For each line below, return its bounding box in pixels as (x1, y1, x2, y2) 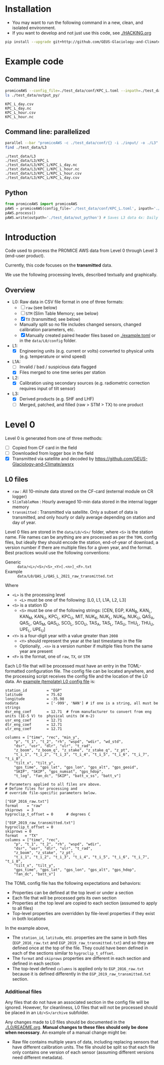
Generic (5, 559, 21, 565)
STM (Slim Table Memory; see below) (25, 311, 99, 316)
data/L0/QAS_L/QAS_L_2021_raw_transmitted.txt (17, 574, 114, 579)
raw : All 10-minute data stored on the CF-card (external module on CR (12, 488, 154, 494)
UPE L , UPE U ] (19, 626, 45, 633)
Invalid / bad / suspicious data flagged (19, 364, 97, 370)
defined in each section (12, 961, 60, 966)
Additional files (5, 988, 42, 995)
